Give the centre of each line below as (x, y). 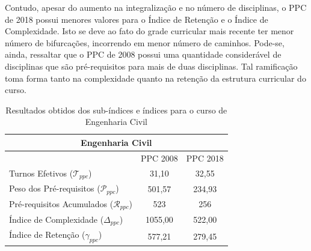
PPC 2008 (159, 158)
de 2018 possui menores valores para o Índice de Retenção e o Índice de (137, 19)
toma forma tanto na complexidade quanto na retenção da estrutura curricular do (155, 78)
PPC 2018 (205, 158)
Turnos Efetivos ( (41, 173)
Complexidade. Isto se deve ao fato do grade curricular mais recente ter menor (149, 31)
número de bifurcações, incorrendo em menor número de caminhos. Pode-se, (145, 42)
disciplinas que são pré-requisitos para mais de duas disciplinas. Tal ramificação (151, 66)
